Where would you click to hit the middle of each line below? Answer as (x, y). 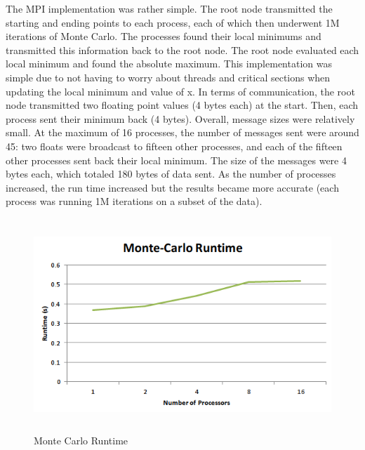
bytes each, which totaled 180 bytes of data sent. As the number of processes (171, 174)
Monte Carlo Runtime (81, 440)
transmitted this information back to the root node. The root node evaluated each (182, 49)
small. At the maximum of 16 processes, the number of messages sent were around (182, 132)
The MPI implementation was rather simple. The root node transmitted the (169, 8)
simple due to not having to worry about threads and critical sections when (168, 77)
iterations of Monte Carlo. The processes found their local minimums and (164, 36)
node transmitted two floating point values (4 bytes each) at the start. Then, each (182, 105)
